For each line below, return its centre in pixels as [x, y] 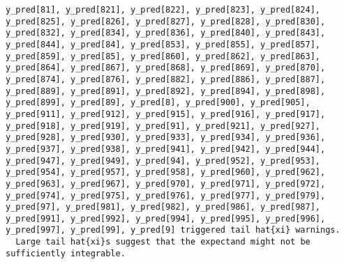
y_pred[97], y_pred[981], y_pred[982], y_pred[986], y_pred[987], [163, 207]
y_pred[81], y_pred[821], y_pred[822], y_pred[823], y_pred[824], [163, 10]
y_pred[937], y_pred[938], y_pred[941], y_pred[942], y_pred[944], [166, 149]
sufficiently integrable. [66, 253]
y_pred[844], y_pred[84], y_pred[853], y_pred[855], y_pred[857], [163, 44]
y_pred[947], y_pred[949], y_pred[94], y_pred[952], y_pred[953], [163, 161]
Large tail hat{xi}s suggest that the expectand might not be [163, 242]
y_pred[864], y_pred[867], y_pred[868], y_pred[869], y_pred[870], [166, 68]
